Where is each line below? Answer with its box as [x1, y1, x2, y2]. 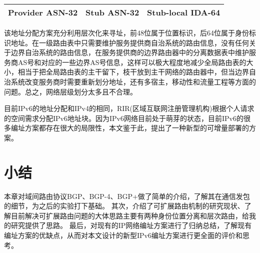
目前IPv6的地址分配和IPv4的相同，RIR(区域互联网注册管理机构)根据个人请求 [4, 103, 254, 113]
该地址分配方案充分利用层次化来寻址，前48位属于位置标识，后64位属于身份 [4, 27, 249, 37]
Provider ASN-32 [8, 6, 78, 18]
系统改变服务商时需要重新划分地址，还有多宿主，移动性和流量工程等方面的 [10, 76, 256, 86]
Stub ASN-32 [85, 6, 139, 18]
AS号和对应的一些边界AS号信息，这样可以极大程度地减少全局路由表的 [17, 56, 246, 67]
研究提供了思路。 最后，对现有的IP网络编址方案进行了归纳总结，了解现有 [10, 220, 252, 230]
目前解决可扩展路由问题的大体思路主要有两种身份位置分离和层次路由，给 [10, 210, 249, 220]
